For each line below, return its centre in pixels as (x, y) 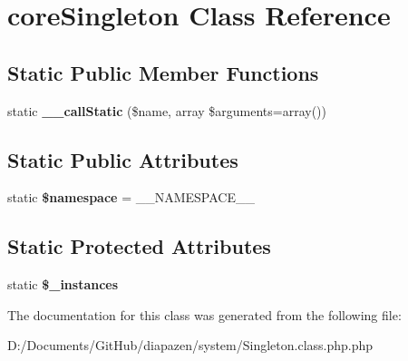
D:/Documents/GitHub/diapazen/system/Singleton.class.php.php (190, 345)
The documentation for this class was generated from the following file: (204, 314)
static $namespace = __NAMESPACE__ (131, 197)
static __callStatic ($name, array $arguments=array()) (167, 110)
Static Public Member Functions (163, 72)
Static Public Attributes (123, 159)
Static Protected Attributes (139, 246)
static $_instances (63, 284)
